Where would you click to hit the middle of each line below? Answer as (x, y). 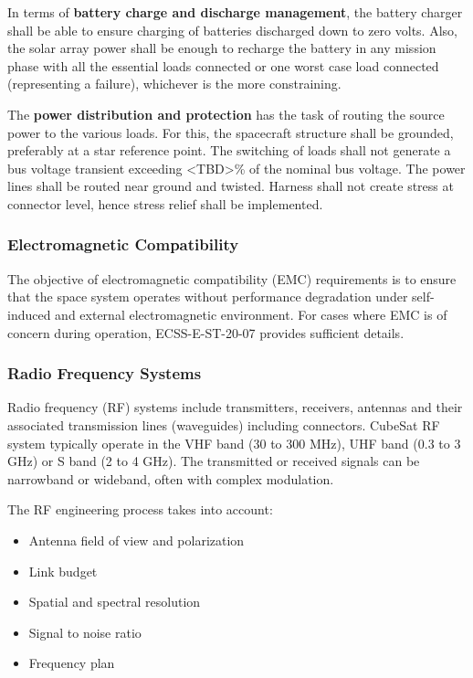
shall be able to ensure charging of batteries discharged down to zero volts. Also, (232, 30)
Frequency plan (72, 663)
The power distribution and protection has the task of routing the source (226, 114)
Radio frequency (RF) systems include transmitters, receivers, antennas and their (235, 407)
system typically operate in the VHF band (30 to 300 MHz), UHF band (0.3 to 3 (234, 443)
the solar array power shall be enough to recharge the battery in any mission (222, 48)
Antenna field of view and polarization (137, 540)
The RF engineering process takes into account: (140, 509)
